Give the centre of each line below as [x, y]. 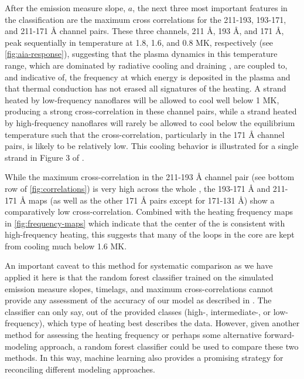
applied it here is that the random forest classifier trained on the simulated [139, 277]
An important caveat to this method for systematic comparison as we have [139, 265]
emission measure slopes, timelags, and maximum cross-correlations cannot [139, 288]
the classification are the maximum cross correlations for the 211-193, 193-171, [146, 19]
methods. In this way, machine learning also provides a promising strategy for [144, 358]
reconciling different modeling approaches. [80, 369]
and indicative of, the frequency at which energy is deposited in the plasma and [148, 77]
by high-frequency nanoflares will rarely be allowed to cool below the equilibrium [150, 122]
